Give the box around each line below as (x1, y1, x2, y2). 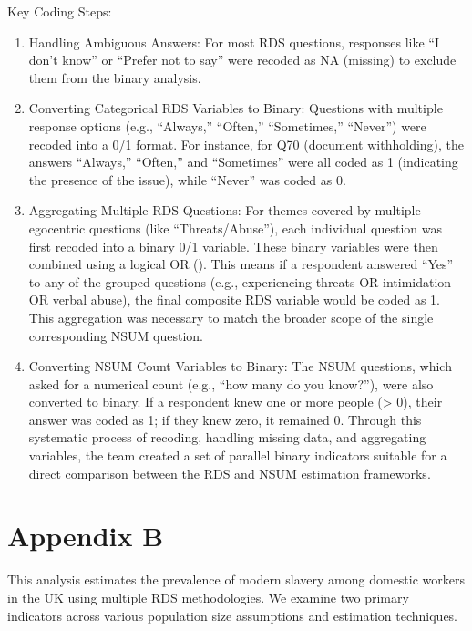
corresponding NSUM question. (28, 326, 204, 345)
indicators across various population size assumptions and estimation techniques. (7, 605, 458, 625)
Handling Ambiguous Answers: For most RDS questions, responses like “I (28, 32, 439, 51)
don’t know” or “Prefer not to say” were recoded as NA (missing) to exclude (28, 50, 457, 69)
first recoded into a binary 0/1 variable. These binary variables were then (28, 236, 438, 255)
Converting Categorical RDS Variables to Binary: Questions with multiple (28, 98, 443, 118)
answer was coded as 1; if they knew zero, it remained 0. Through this (28, 409, 422, 429)
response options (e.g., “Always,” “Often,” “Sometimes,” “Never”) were (28, 116, 426, 135)
